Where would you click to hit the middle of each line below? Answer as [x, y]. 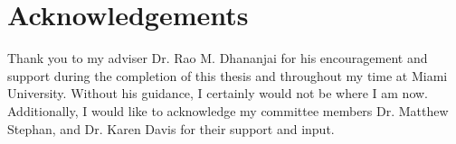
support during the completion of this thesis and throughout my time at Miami [228, 75]
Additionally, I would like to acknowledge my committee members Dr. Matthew [228, 110]
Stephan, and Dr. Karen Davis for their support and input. [171, 128]
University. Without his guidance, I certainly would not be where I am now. [218, 93]
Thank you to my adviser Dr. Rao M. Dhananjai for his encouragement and [218, 58]
